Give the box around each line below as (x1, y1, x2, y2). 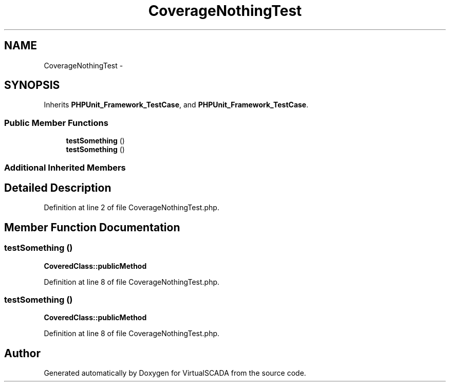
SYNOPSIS (4, 79, 60, 92)
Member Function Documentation (4, 220, 180, 234)
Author (4, 346, 41, 360)
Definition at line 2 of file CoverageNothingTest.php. (44, 203, 219, 212)
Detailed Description (4, 181, 111, 194)
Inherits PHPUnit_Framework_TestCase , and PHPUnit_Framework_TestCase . (44, 100, 309, 109)
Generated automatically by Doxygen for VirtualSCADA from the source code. (44, 369, 306, 378)
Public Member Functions (4, 117, 108, 128)
